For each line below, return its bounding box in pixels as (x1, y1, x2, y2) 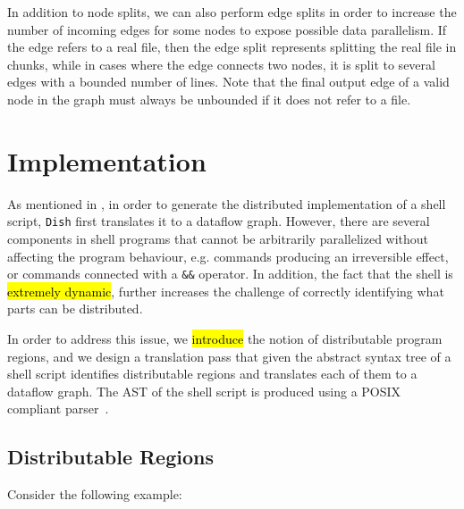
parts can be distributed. (7, 299, 143, 318)
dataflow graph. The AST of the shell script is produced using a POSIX (7, 381, 401, 400)
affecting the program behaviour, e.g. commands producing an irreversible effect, (7, 246, 449, 265)
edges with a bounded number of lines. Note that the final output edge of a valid (7, 72, 450, 91)
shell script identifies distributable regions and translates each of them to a (7, 364, 418, 383)
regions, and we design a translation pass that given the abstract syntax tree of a (7, 346, 451, 365)
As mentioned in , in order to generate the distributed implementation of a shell (7, 194, 446, 213)
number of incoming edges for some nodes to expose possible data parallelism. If (7, 20, 447, 38)
